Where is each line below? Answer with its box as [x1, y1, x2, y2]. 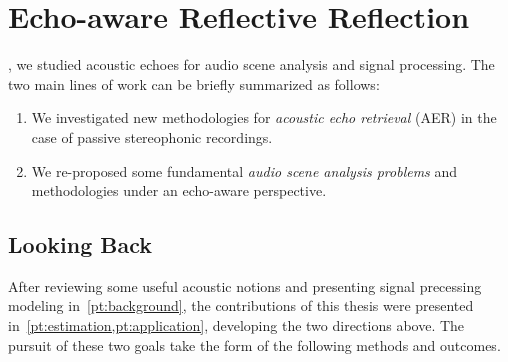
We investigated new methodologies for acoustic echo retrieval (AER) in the [31, 107, 497, 128]
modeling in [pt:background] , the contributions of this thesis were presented [8, 295, 474, 316]
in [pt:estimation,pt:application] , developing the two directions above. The [8, 315, 465, 336]
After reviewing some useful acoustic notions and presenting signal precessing [8, 275, 482, 296]
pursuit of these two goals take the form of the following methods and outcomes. [8, 334, 501, 355]
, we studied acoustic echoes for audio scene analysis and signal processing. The [8, 54, 495, 75]
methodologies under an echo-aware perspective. [31, 180, 327, 201]
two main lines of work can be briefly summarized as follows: [8, 73, 380, 94]
